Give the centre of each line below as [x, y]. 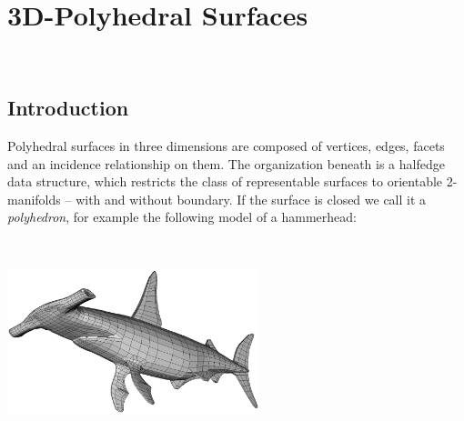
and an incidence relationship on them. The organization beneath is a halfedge [226, 163]
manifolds [34, 199]
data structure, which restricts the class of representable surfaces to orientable [225, 181]
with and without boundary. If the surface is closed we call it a [251, 199]
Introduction [68, 108]
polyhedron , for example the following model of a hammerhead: [182, 217]
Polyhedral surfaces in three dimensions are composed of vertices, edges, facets [226, 145]
